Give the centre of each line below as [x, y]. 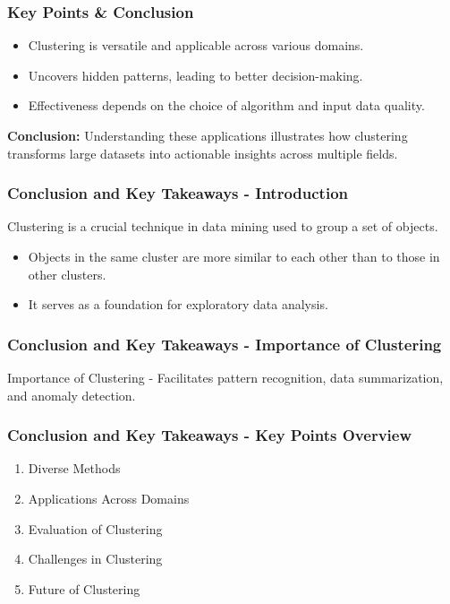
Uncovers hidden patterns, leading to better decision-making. [195, 75]
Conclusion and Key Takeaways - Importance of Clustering [225, 344]
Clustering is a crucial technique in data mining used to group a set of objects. [223, 226]
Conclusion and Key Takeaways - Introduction [178, 193]
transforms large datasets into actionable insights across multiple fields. [203, 153]
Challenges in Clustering [95, 559]
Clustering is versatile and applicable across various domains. [196, 45]
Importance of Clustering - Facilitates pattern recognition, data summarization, [225, 377]
